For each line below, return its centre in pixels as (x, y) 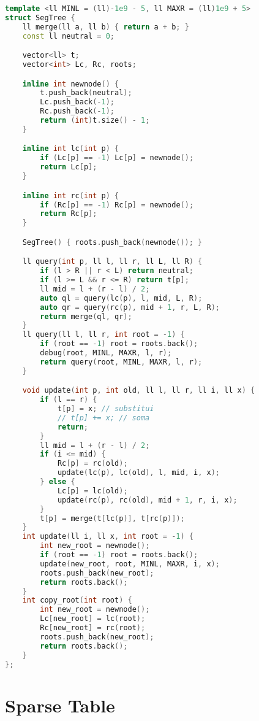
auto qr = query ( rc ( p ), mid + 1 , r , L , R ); (130, 307)
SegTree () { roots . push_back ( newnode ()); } (112, 242)
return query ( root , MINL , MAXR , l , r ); (121, 362)
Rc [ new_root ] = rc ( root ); (93, 628)
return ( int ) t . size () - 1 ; (95, 121)
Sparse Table (60, 705)
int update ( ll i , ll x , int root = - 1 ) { (108, 537)
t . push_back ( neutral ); (86, 93)
